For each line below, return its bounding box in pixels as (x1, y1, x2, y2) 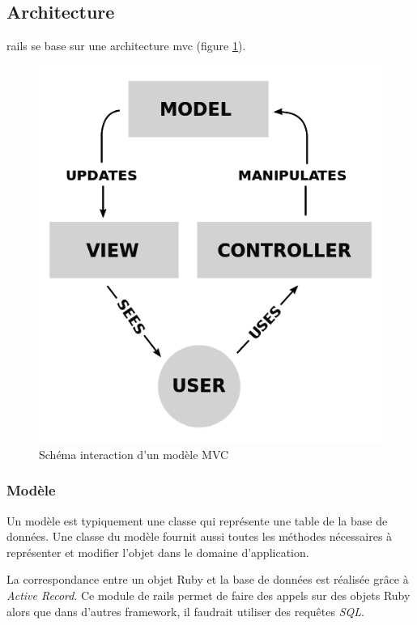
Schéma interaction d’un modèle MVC (39, 445, 229, 462)
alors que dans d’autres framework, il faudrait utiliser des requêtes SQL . (6, 602, 364, 619)
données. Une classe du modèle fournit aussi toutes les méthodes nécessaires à (6, 528, 393, 545)
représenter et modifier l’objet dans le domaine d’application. (6, 543, 309, 560)
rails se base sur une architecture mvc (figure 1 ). (6, 37, 246, 54)
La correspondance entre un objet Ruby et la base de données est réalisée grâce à (6, 571, 409, 588)
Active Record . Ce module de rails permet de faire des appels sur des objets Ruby (6, 586, 411, 603)
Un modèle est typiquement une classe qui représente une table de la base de (6, 512, 388, 529)
